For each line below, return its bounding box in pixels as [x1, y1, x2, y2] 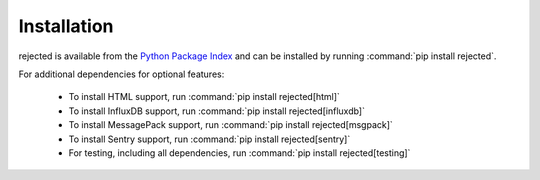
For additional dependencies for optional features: [18, 68, 225, 80]
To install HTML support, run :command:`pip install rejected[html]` [68, 91, 340, 103]
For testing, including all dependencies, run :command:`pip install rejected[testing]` [68, 146, 411, 159]
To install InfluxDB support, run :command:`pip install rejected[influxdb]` [68, 105, 365, 117]
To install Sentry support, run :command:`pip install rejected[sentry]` [68, 133, 351, 145]
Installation [18, 15, 114, 37]
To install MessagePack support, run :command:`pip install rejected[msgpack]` [68, 119, 394, 131]
